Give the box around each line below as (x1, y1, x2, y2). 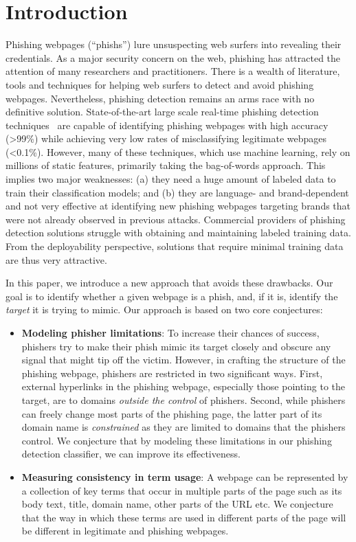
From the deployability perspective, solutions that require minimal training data (5, 239, 344, 253)
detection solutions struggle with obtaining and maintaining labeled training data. (5, 225, 351, 240)
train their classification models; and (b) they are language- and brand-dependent (5, 185, 349, 199)
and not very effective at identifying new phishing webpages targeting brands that (5, 199, 351, 213)
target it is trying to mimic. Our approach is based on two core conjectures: (5, 302, 323, 317)
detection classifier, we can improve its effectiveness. (21, 447, 241, 461)
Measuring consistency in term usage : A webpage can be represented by (21, 469, 348, 484)
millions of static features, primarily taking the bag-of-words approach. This (5, 158, 326, 172)
